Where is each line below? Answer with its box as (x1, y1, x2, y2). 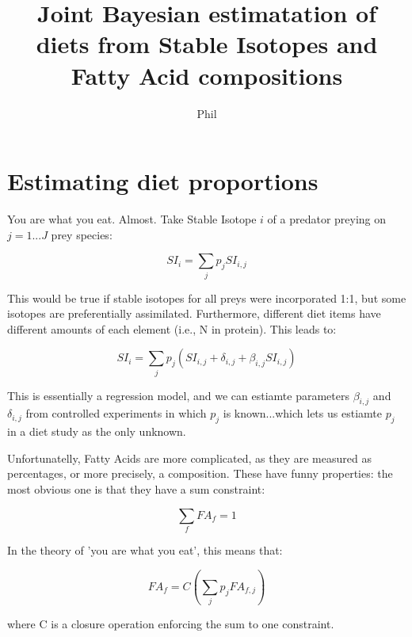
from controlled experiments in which (25, 405, 207, 421)
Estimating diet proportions (7, 165, 319, 197)
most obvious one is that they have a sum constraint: (7, 481, 265, 498)
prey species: (51, 226, 113, 242)
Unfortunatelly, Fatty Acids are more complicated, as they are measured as (7, 449, 372, 466)
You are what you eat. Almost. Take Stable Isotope (7, 211, 257, 227)
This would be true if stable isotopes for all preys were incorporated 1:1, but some (7, 289, 406, 306)
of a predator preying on (267, 211, 387, 227)
